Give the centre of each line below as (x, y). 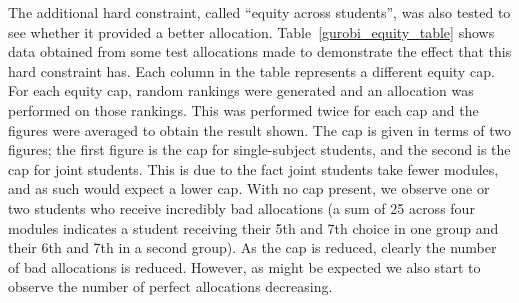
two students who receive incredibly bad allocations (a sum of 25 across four (241, 207)
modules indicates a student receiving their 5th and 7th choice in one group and (253, 227)
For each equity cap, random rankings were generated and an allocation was (241, 90)
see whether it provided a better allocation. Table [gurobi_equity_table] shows (251, 31)
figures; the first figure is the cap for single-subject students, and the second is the (259, 149)
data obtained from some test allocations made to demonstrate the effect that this (260, 51)
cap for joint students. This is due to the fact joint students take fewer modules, (253, 168)
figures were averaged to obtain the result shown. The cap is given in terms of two (259, 129)
